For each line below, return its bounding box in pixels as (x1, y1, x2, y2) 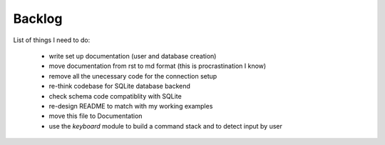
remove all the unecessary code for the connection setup (48, 71, 217, 80)
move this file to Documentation (48, 111, 143, 121)
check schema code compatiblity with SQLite (48, 91, 182, 100)
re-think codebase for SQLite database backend (48, 82, 190, 91)
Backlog (13, 11, 63, 26)
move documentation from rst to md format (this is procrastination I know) (48, 61, 267, 71)
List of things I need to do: (13, 36, 91, 44)
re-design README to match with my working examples (48, 101, 213, 110)
